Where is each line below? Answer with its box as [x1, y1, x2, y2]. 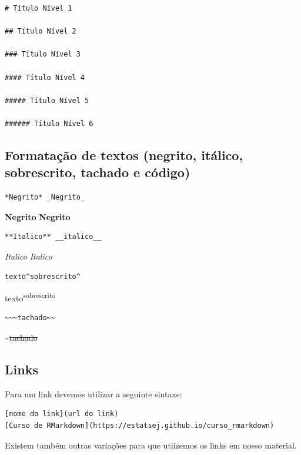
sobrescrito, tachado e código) [5, 163, 190, 181]
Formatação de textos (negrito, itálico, [5, 145, 243, 164]
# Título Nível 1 [5, 4, 72, 12]
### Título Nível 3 [5, 50, 81, 59]
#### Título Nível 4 [5, 73, 85, 82]
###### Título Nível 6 [5, 119, 93, 128]
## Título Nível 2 [5, 27, 76, 36]
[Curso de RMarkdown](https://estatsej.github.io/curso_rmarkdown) [5, 421, 275, 430]
